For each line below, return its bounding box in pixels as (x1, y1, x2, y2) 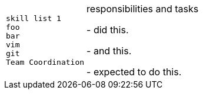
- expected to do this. (86, 66, 182, 78)
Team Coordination (6, 58, 85, 67)
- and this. (86, 45, 132, 57)
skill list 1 (6, 14, 61, 23)
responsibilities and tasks (86, 3, 199, 15)
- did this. (86, 24, 129, 36)
